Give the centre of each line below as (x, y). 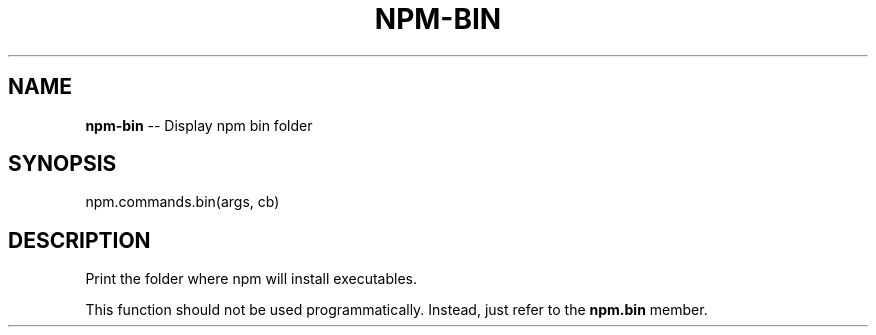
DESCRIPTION (79, 240)
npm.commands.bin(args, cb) (182, 202)
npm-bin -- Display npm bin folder (199, 125)
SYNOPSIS (62, 164)
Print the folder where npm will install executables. (251, 279)
